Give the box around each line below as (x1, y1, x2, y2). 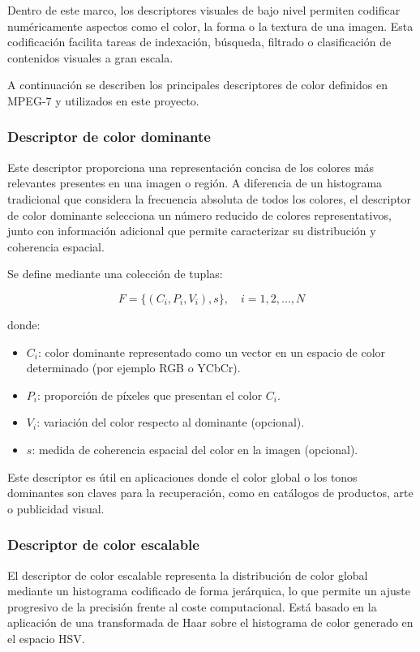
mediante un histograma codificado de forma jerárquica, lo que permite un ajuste (7, 582, 410, 599)
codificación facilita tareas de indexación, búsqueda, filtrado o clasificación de (7, 33, 392, 50)
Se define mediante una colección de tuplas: (7, 265, 223, 282)
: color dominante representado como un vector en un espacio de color (37, 343, 386, 360)
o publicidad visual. (7, 500, 105, 517)
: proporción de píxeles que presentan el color (36, 386, 263, 403)
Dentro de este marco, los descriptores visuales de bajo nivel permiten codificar (7, 2, 401, 18)
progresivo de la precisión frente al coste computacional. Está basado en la (7, 598, 377, 615)
